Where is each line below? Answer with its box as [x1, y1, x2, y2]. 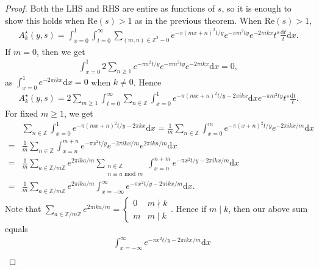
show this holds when [5, 13, 85, 26]
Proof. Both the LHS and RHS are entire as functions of [5, 2, 215, 14]
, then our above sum [228, 202, 308, 215]
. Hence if [171, 202, 207, 215]
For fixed [5, 107, 38, 120]
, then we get [36, 45, 85, 57]
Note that [5, 202, 41, 215]
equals [5, 222, 28, 235]
